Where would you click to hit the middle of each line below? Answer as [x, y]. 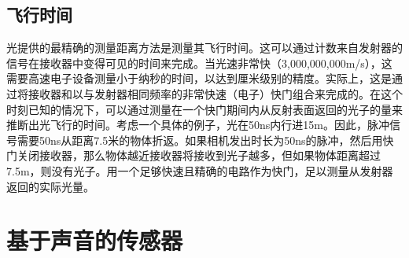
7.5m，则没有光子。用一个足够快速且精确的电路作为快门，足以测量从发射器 [200, 170]
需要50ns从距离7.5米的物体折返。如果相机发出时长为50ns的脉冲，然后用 [200, 140]
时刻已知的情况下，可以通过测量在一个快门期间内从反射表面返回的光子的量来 [204, 109]
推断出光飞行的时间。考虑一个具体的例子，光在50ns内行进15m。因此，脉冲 [198, 125]
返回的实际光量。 [50, 186]
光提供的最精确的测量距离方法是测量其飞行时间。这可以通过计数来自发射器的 [204, 48]
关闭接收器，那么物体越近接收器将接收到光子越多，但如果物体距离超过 [199, 155]
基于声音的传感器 [95, 240]
